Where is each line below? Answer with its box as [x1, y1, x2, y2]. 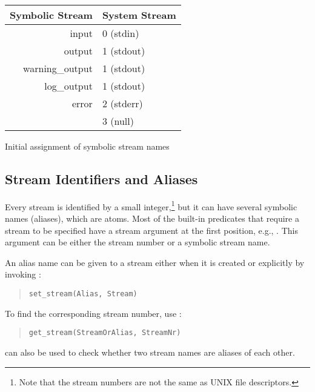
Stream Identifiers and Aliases [5, 169, 198, 188]
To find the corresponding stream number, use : [5, 307, 182, 319]
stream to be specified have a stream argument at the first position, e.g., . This [5, 224, 298, 236]
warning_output [23, 61, 93, 75]
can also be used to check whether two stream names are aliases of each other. [5, 345, 295, 358]
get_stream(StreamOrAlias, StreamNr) [28, 328, 181, 337]
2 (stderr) [102, 96, 143, 110]
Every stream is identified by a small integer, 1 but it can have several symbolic [5, 198, 297, 213]
